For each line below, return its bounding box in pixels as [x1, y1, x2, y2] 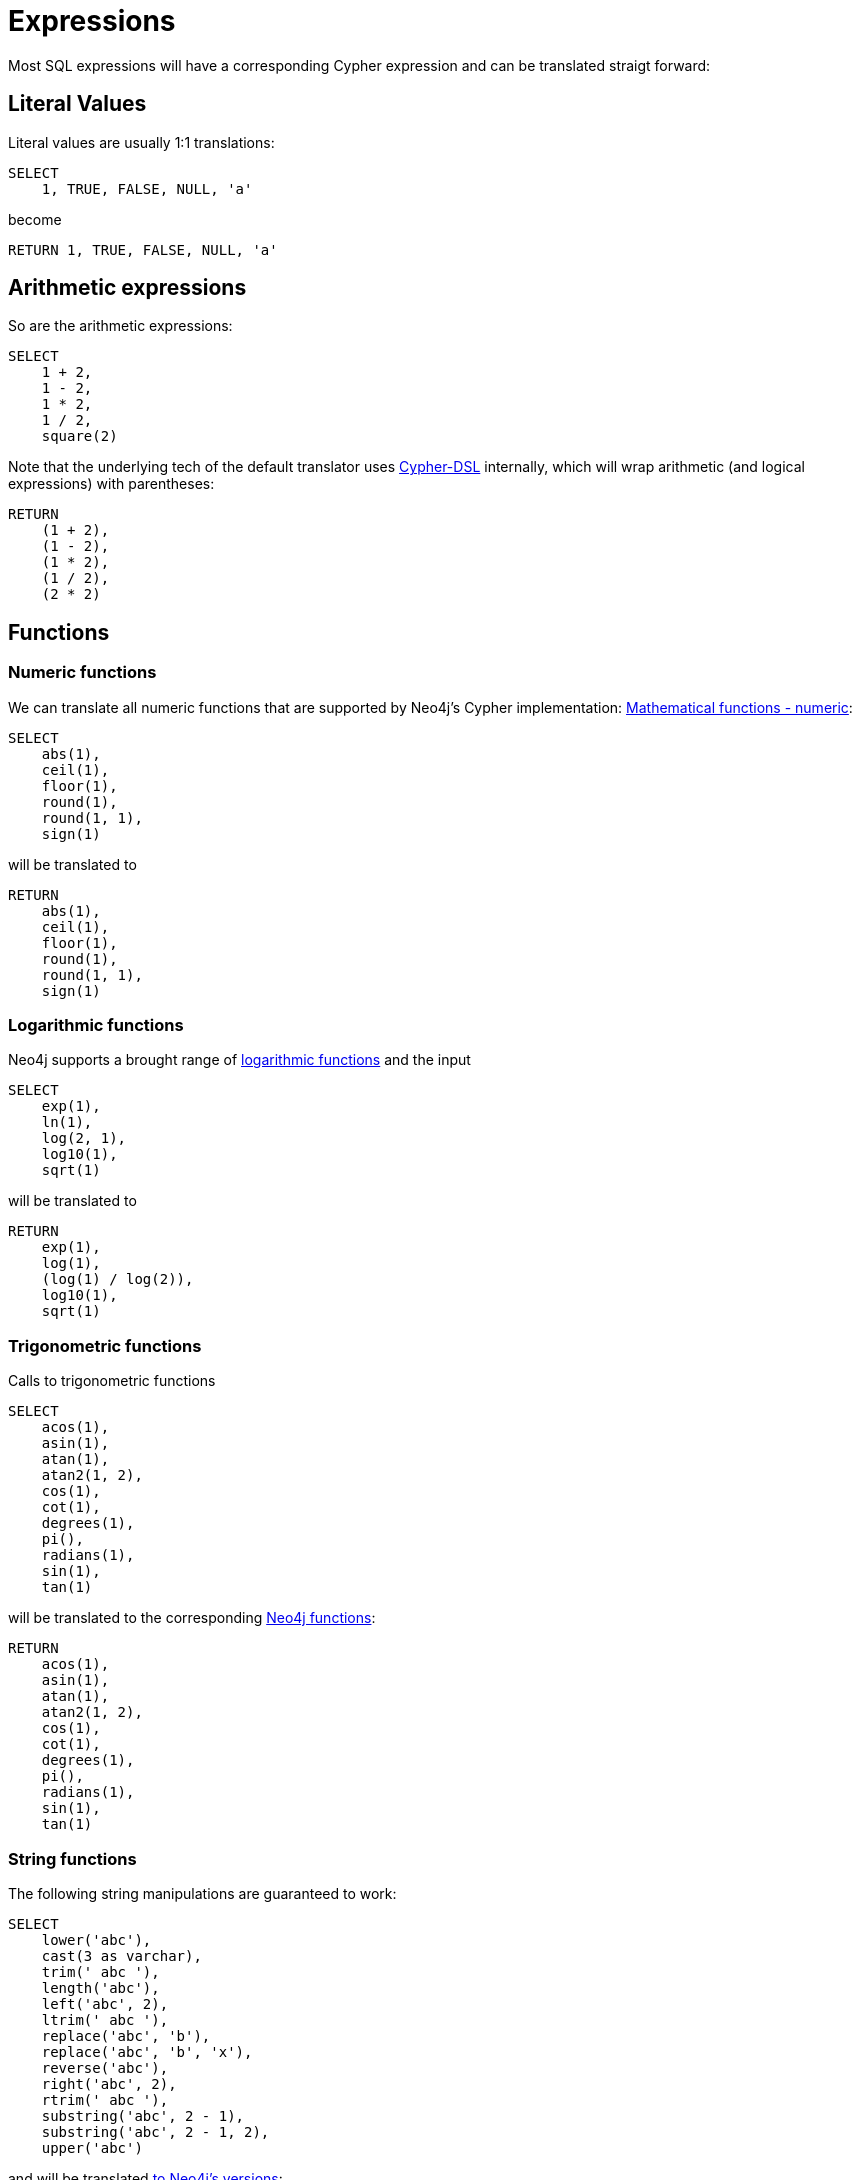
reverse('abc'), [41, 2059, 169, 2076]
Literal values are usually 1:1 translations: [8, 133, 275, 151]
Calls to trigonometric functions [8, 1372, 216, 1390]
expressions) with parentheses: [8, 475, 215, 493]
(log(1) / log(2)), [41, 1271, 194, 1288]
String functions [8, 1848, 137, 1869]
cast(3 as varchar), [41, 1947, 202, 1964]
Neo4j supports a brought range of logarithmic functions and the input [8, 1051, 471, 1069]
